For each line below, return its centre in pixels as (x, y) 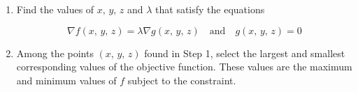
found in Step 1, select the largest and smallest (245, 53)
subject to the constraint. (182, 80)
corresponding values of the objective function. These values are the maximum (184, 67)
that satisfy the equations (210, 9)
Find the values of (55, 9)
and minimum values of (66, 80)
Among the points (55, 53)
